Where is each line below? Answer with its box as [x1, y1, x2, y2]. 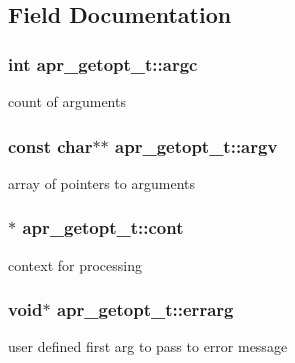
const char [8, 133, 93, 158]
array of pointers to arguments [8, 172, 195, 193]
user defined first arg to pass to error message [8, 336, 288, 357]
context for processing [8, 254, 143, 275]
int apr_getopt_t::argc [8, 51, 198, 76]
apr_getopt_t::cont [22, 215, 184, 240]
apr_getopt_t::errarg [56, 297, 234, 322]
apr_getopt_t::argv [115, 133, 278, 158]
